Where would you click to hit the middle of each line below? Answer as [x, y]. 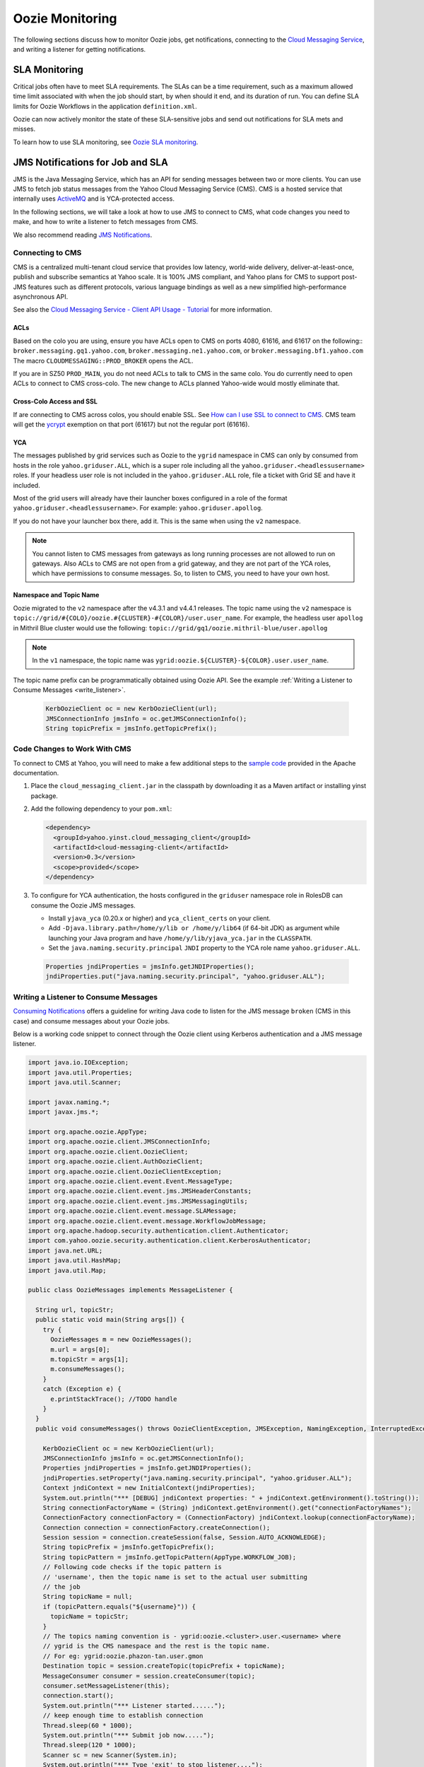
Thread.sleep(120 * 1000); [90, 1745]
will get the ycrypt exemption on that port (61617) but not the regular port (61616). [131, 425]
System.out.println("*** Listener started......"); [134, 1706]
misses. [24, 129]
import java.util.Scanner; [75, 1082]
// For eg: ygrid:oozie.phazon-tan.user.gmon [123, 1656]
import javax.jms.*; [63, 1112]
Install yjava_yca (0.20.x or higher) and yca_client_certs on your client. [160, 918]
